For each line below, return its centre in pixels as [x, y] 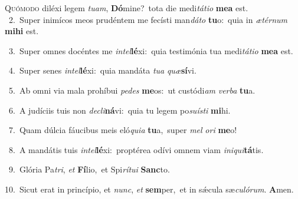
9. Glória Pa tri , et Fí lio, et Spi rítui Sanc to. [89, 169]
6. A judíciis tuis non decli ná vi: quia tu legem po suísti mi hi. [119, 110]
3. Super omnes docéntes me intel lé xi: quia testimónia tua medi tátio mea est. [151, 50]
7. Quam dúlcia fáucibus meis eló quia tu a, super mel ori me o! [123, 130]
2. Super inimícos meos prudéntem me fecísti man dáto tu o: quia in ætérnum [148, 19]
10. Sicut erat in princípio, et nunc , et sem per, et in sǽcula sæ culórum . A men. [149, 189]
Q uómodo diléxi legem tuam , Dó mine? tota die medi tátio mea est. [127, 8]
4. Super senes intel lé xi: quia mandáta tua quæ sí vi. [102, 70]
